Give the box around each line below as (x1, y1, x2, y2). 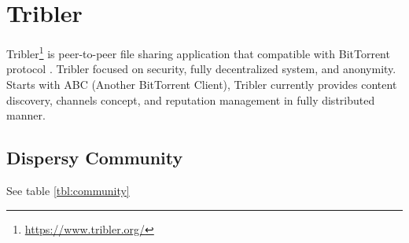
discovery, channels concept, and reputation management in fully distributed (6, 91, 375, 108)
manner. (6, 107, 46, 123)
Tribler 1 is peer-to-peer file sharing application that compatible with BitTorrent (6, 43, 390, 61)
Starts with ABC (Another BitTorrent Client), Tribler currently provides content (6, 75, 397, 92)
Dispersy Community (6, 145, 183, 170)
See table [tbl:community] (6, 182, 130, 198)
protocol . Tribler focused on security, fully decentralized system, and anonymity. (6, 61, 396, 77)
